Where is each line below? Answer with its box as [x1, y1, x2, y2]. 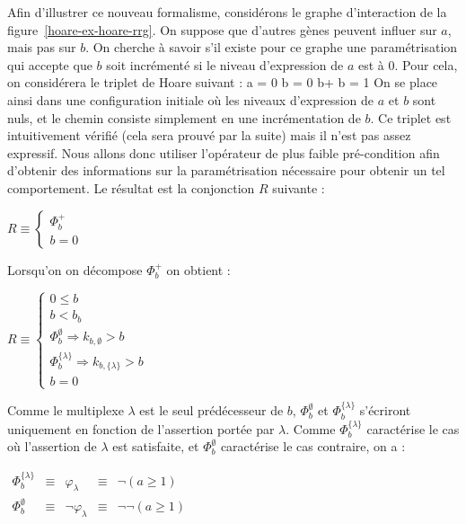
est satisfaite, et [112, 437, 199, 456]
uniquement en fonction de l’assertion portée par [7, 419, 275, 438]
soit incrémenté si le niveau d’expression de [106, 55, 344, 74]
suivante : [272, 178, 325, 197]
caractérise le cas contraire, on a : [220, 437, 406, 456]
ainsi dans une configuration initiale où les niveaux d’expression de [7, 90, 374, 109]
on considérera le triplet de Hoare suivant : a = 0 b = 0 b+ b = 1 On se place [7, 73, 438, 92]
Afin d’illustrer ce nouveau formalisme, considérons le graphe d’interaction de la [7, 3, 447, 21]
